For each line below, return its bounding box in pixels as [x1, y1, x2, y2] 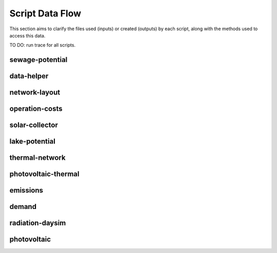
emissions [9, 186, 44, 195]
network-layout [9, 88, 61, 97]
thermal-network [9, 154, 66, 162]
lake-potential [9, 137, 56, 146]
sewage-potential [9, 55, 68, 64]
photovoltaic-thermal [9, 170, 80, 179]
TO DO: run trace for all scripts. [9, 42, 76, 48]
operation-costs [9, 104, 63, 113]
